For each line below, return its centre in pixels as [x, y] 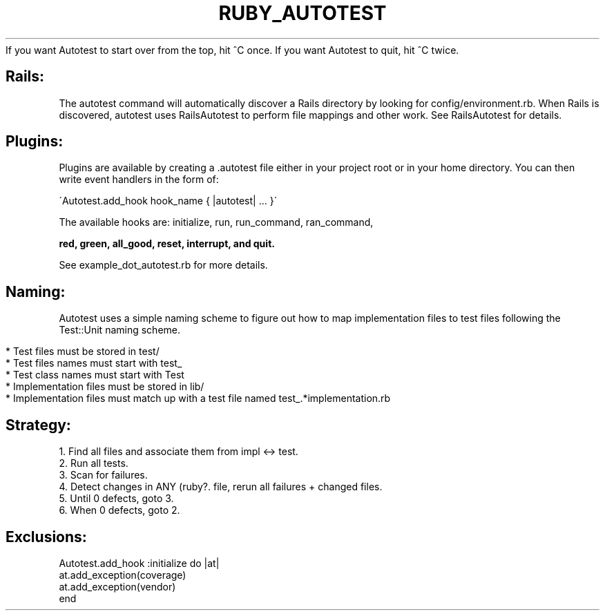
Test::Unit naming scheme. [119, 330]
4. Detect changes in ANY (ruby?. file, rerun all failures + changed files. [221, 487]
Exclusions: [46, 537]
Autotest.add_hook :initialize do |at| [139, 563]
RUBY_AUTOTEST [302, 13]
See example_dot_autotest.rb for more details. [163, 265]
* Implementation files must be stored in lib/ [105, 387]
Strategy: [38, 425]
